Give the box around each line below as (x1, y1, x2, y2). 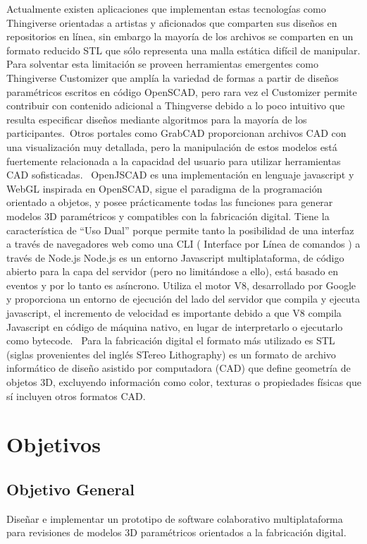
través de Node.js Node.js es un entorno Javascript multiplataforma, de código (6, 250, 344, 265)
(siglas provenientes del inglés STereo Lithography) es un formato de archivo (6, 346, 336, 361)
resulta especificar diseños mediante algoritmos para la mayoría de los (6, 111, 307, 126)
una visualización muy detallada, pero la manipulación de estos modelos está (6, 139, 337, 154)
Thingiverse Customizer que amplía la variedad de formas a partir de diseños (6, 70, 339, 85)
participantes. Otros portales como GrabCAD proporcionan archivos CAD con (6, 126, 347, 140)
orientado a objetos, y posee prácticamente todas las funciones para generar (6, 195, 333, 210)
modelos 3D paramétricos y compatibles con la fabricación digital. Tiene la (6, 208, 330, 223)
